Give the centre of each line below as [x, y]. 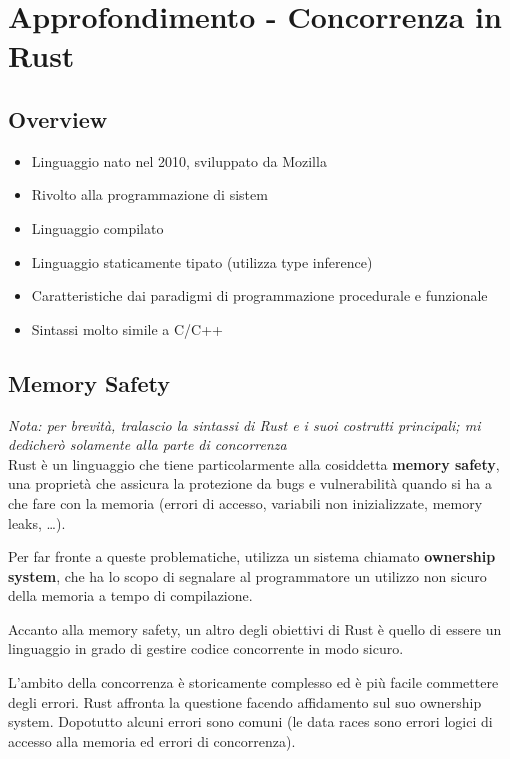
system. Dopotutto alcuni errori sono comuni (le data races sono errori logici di [250, 721]
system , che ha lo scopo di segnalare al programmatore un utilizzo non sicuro [247, 575]
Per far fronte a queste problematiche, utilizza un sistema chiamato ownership [252, 556]
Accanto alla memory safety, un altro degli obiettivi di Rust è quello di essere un [255, 628]
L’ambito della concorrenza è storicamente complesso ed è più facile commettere [253, 682]
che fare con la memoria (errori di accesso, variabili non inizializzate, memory [245, 502]
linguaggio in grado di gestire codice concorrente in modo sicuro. [206, 648]
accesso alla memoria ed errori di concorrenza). [152, 740]
